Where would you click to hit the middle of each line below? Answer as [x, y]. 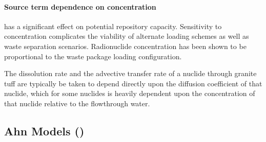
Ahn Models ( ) [44, 131]
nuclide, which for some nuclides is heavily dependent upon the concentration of [130, 93]
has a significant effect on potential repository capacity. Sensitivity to [113, 26]
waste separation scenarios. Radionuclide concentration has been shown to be [125, 46]
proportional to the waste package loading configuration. [93, 56]
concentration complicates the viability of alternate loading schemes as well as [127, 36]
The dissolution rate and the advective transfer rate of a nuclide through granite [130, 73]
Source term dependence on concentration [80, 6]
